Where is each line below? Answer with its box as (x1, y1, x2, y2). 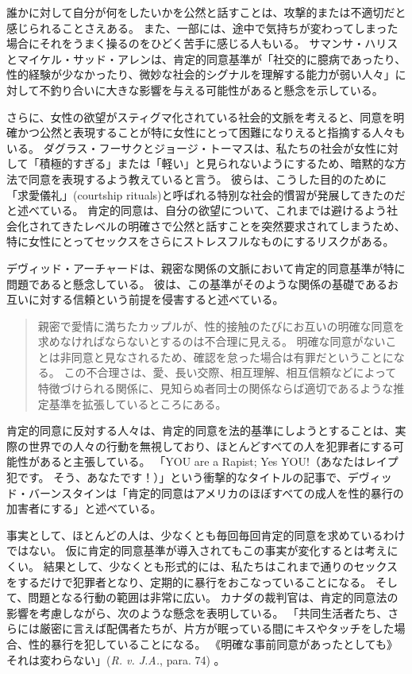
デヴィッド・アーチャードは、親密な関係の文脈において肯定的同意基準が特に (6, 259, 406, 276)
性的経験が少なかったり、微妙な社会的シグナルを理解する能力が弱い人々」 (6, 66, 395, 83)
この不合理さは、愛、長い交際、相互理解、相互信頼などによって (64, 364, 397, 381)
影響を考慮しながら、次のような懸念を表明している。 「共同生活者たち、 (6, 604, 388, 621)
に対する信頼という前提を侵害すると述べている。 (28, 291, 284, 308)
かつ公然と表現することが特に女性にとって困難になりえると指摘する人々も (17, 124, 406, 141)
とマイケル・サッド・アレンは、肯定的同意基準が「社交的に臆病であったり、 (6, 50, 406, 67)
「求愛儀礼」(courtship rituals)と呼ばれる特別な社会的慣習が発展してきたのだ (6, 186, 406, 203)
